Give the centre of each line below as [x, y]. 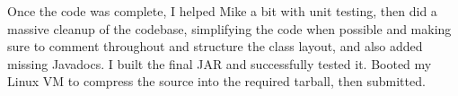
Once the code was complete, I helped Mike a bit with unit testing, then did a [222, 11]
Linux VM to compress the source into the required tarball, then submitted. [216, 81]
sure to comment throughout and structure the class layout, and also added [215, 46]
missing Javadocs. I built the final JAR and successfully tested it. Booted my [220, 63]
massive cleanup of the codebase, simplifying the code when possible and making [229, 28]
